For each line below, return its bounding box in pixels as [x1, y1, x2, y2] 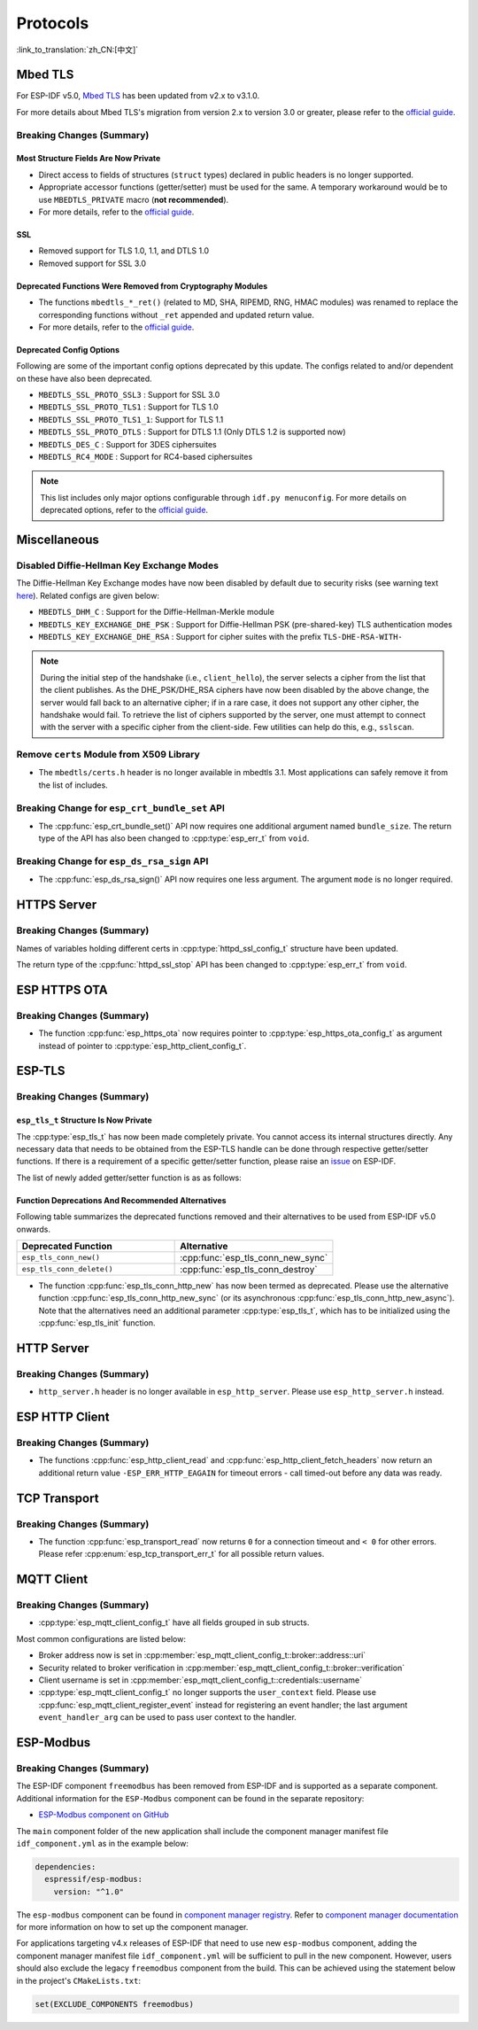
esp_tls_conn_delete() [21, 1264, 114, 1274]
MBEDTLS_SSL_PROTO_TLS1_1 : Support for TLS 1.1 [38, 414, 224, 424]
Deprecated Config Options [16, 344, 119, 354]
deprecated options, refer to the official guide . [40, 505, 208, 516]
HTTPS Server [16, 898, 97, 913]
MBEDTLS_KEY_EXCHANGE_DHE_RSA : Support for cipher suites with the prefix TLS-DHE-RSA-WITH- [38, 631, 403, 642]
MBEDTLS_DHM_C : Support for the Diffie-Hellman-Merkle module [38, 607, 274, 618]
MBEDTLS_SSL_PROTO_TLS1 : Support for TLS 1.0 [38, 401, 219, 412]
